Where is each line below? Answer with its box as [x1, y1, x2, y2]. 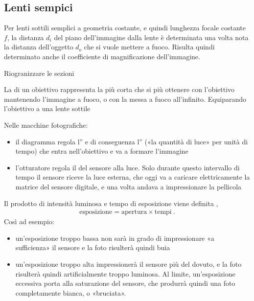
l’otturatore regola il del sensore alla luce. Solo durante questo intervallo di [15, 162, 240, 172]
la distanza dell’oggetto [4, 42, 73, 52]
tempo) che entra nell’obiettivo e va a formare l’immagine [15, 146, 188, 156]
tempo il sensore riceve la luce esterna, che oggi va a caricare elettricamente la [15, 172, 250, 182]
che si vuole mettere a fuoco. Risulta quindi [84, 42, 215, 52]
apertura [121, 208, 147, 216]
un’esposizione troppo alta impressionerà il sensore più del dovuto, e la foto [15, 258, 242, 269]
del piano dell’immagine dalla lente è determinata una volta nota [54, 32, 249, 42]
